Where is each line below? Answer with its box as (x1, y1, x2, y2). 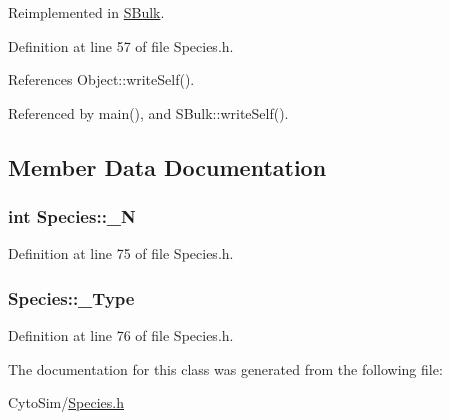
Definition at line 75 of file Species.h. (8, 243, 234, 264)
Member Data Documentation (8, 151, 327, 182)
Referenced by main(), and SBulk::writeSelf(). (8, 102, 289, 123)
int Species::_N (8, 204, 136, 229)
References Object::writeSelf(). (8, 69, 195, 90)
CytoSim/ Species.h (8, 392, 124, 413)
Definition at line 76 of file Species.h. (8, 325, 234, 346)
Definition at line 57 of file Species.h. (8, 35, 234, 56)
